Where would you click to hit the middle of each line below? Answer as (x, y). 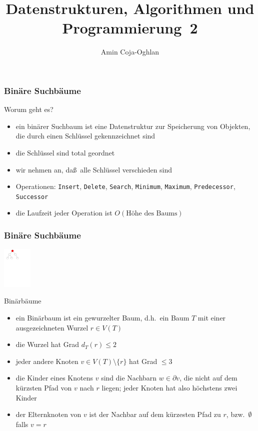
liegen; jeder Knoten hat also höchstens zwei (169, 388)
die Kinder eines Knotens (54, 378)
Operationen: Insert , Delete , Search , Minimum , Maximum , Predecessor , (125, 186)
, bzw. (235, 414)
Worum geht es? (29, 109)
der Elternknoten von (48, 414)
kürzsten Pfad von (44, 388)
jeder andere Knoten (47, 361)
